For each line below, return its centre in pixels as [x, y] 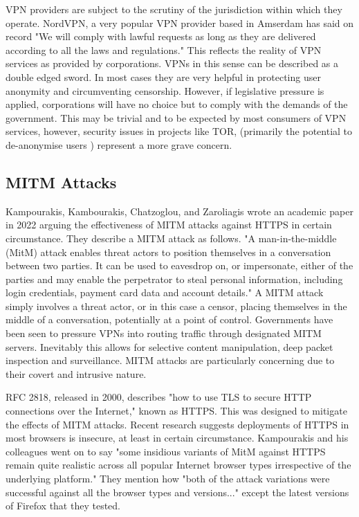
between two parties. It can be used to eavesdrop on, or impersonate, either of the [179, 265]
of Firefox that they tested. [63, 506]
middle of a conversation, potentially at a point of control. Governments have [169, 319]
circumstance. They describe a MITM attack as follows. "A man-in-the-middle [171, 238]
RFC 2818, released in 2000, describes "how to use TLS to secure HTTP [159, 397]
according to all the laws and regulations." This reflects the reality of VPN [164, 49]
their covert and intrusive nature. [76, 373]
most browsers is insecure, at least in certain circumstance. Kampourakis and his [177, 438]
